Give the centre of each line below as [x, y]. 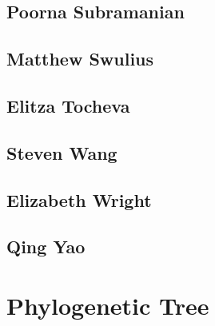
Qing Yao [46, 246]
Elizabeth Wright [79, 199]
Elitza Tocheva [68, 105]
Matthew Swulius [80, 59]
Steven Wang [62, 152]
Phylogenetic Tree [108, 305]
